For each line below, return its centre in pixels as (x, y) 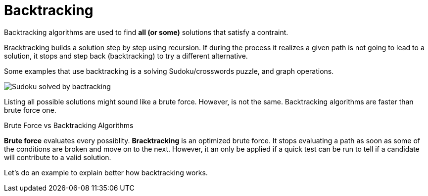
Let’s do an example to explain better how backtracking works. (106, 172)
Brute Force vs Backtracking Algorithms (69, 125)
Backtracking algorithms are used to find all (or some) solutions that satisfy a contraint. (146, 32)
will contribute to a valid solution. (58, 157)
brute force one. (30, 110)
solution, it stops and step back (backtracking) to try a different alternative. (126, 56)
